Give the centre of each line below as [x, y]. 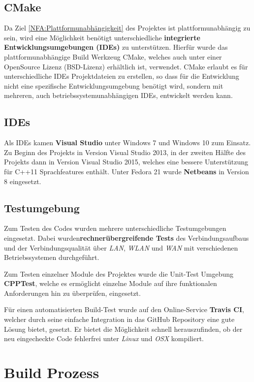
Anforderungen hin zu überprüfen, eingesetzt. [72, 293]
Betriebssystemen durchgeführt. [52, 257]
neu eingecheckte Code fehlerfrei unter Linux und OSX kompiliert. [104, 338]
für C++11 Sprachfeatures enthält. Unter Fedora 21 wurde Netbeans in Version [127, 171]
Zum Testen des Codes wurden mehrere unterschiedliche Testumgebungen [115, 228]
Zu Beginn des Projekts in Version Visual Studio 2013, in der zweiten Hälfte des [125, 152]
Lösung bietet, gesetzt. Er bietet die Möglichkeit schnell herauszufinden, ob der [123, 329]
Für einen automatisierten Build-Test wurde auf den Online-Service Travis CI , [124, 309]
